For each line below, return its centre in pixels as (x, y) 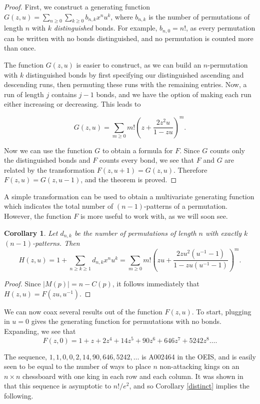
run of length (24, 94)
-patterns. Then (56, 243)
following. (19, 395)
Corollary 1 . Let (31, 233)
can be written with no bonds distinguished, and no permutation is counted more (129, 38)
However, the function (38, 216)
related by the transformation (49, 169)
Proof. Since (22, 284)
